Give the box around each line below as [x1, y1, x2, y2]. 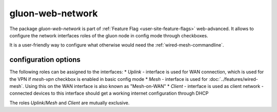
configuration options [9, 55, 81, 64]
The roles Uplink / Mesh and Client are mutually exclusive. [9, 100, 130, 106]
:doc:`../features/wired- [208, 76, 259, 82]
